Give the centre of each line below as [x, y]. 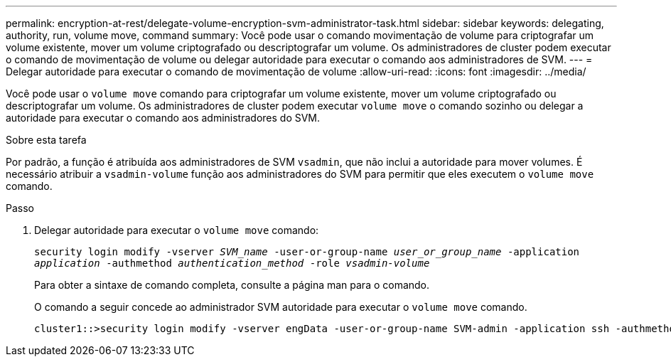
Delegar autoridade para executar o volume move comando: [177, 230]
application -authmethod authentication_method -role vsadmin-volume [232, 263]
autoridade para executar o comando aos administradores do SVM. [163, 118]
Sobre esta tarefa [46, 140]
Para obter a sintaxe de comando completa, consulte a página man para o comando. [232, 285]
